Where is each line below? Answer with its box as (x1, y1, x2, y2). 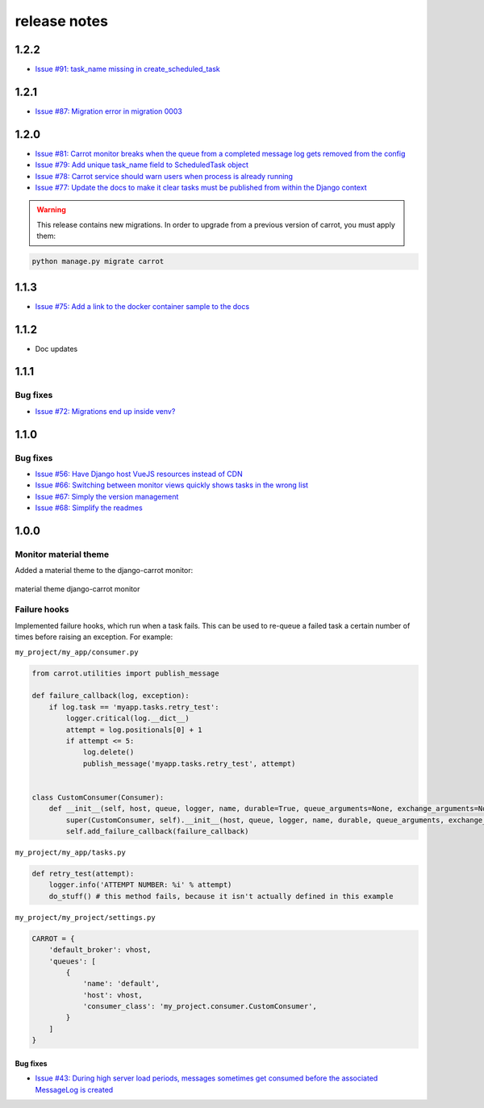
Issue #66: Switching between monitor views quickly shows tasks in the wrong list (35, 480, 309, 490)
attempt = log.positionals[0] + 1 (65, 725, 202, 734)
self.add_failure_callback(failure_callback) (65, 827, 249, 836)
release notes (15, 12, 109, 30)
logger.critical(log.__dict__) (65, 714, 190, 723)
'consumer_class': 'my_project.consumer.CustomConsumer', (82, 1001, 318, 1011)
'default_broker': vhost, (48, 945, 152, 955)
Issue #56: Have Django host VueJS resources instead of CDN (35, 469, 243, 479)
